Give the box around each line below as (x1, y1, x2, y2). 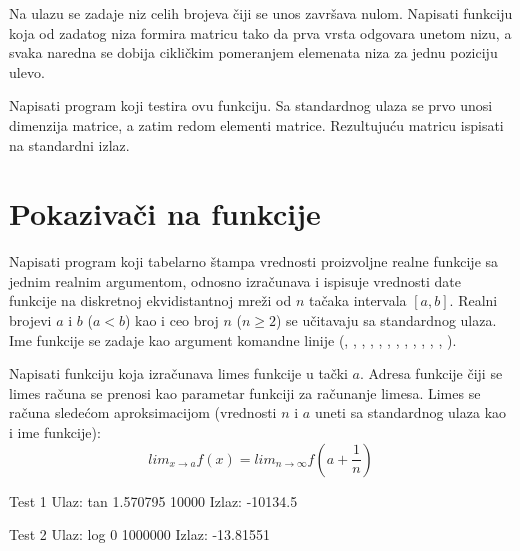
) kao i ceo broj (124, 310, 219, 331)
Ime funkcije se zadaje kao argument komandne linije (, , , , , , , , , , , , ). (9, 329, 457, 350)
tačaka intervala (308, 290, 407, 311)
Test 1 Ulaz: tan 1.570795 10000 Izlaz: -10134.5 (9, 490, 298, 511)
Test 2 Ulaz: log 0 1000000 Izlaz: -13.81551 (9, 524, 270, 545)
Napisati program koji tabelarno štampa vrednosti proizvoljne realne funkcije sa (9, 251, 499, 272)
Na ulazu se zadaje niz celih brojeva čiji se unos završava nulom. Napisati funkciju (9, 3, 513, 23)
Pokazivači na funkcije (9, 193, 321, 234)
